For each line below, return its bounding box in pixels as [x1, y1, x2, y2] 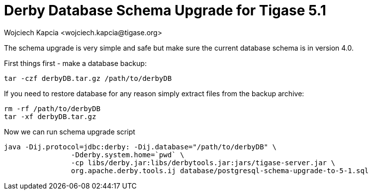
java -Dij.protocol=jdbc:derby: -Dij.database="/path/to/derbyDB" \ [4, 142, 277, 151]
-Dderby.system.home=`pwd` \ [71, 150, 185, 159]
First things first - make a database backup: [4, 59, 147, 67]
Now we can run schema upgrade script [4, 127, 135, 136]
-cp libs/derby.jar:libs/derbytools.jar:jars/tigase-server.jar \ [71, 158, 335, 167]
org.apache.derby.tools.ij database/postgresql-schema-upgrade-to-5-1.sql [71, 166, 369, 175]
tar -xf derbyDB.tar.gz [4, 112, 96, 121]
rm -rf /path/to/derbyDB [4, 104, 100, 113]
